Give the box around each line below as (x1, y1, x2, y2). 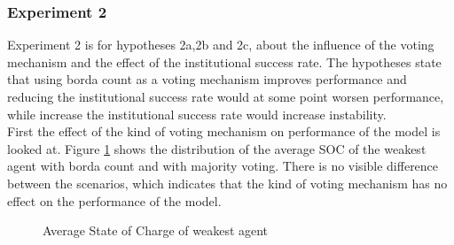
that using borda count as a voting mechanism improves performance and (7, 70, 407, 88)
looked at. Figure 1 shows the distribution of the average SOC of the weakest (7, 139, 427, 157)
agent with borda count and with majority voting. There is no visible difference (7, 157, 439, 175)
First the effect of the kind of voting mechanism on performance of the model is (7, 122, 441, 141)
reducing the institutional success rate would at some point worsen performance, (7, 88, 444, 105)
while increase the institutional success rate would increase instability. (7, 104, 387, 123)
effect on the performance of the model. (7, 191, 222, 210)
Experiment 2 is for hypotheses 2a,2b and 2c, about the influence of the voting (7, 35, 434, 54)
